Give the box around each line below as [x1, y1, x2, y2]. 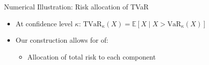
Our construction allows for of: [15, 35, 109, 45]
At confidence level [15, 18, 73, 28]
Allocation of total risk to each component [27, 51, 156, 62]
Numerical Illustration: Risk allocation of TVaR [4, 1, 149, 11]
